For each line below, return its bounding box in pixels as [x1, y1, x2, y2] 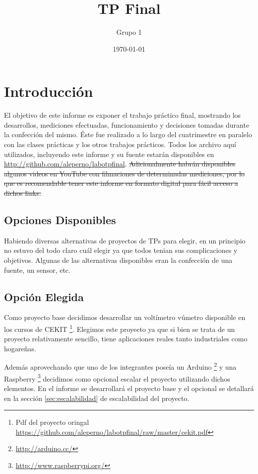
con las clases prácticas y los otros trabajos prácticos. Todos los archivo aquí [4, 139, 236, 150]
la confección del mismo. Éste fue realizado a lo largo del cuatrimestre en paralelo [4, 129, 252, 140]
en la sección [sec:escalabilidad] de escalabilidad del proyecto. [4, 393, 190, 403]
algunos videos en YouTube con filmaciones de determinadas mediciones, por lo [4, 168, 245, 178]
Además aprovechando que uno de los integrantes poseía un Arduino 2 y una [4, 360, 237, 372]
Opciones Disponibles [4, 212, 116, 227]
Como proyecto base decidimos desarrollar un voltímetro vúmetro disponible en [4, 312, 246, 322]
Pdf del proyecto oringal [15, 417, 89, 427]
